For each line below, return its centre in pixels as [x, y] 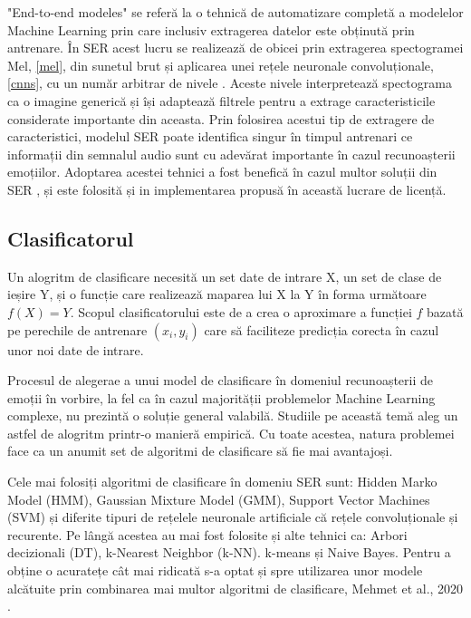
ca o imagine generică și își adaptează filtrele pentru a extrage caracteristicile [221, 100]
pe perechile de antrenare [77, 329]
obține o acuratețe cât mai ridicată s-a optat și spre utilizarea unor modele [215, 570]
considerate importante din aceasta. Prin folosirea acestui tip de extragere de [221, 118]
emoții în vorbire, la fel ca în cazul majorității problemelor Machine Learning [221, 397]
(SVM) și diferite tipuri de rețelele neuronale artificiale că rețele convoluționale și [233, 517]
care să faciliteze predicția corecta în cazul [322, 329]
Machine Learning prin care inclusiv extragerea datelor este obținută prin [211, 29]
